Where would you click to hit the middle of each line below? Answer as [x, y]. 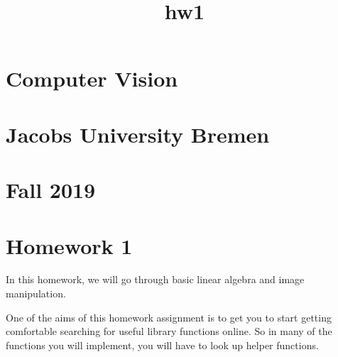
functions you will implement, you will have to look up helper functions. [162, 345]
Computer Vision [92, 78]
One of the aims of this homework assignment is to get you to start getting [169, 317]
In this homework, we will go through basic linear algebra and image [155, 279]
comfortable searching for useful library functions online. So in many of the [169, 331]
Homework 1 [69, 245]
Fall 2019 [51, 190]
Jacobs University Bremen [138, 134]
